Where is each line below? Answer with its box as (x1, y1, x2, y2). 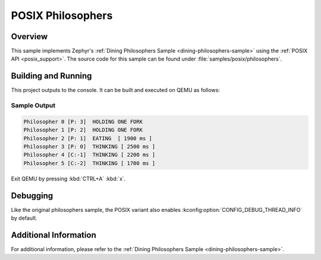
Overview (11, 31, 48, 42)
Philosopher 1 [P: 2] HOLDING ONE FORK (23, 126, 143, 134)
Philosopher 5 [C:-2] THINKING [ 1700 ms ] (23, 160, 156, 166)
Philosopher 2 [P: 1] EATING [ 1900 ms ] (23, 135, 153, 142)
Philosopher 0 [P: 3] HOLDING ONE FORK (23, 118, 143, 125)
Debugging (11, 191, 53, 201)
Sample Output (11, 102, 56, 110)
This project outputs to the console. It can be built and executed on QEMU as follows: (11, 87, 220, 94)
